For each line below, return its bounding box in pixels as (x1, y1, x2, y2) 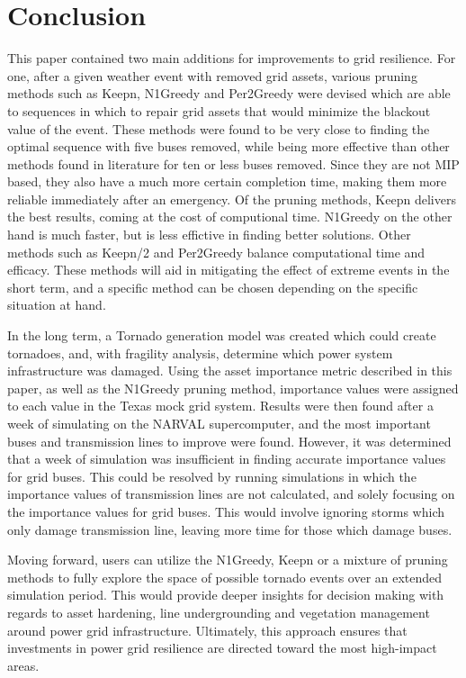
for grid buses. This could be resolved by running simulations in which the (7, 466, 417, 485)
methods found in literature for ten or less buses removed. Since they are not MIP (7, 154, 460, 173)
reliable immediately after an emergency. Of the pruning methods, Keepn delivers (7, 189, 456, 208)
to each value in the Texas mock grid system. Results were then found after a (7, 396, 434, 415)
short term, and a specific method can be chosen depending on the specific (7, 277, 418, 296)
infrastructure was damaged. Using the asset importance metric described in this (7, 361, 453, 380)
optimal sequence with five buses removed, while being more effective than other (7, 137, 450, 156)
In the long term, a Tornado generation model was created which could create (7, 326, 436, 345)
